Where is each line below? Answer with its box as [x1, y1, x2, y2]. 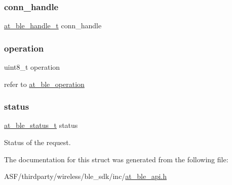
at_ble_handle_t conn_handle [4, 20, 102, 31]
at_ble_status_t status [4, 120, 78, 130]
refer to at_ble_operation [4, 78, 85, 89]
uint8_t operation [4, 62, 60, 72]
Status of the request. [4, 137, 71, 148]
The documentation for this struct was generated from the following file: [4, 154, 228, 164]
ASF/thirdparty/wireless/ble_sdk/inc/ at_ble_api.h [4, 171, 167, 181]
